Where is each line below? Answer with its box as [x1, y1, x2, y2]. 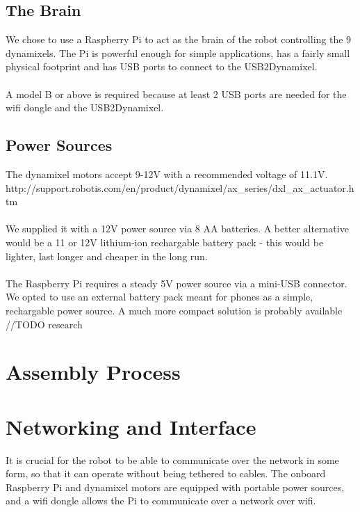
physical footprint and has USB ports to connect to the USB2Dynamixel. [6, 59, 318, 74]
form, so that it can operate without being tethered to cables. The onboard [6, 466, 326, 481]
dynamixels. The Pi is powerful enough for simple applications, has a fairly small [6, 45, 350, 60]
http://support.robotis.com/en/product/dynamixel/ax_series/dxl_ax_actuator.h [6, 180, 354, 195]
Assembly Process [6, 358, 181, 386]
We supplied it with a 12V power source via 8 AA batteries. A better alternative [6, 221, 349, 236]
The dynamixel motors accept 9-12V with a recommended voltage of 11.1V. [6, 166, 328, 181]
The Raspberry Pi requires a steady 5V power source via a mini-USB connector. [6, 275, 347, 290]
